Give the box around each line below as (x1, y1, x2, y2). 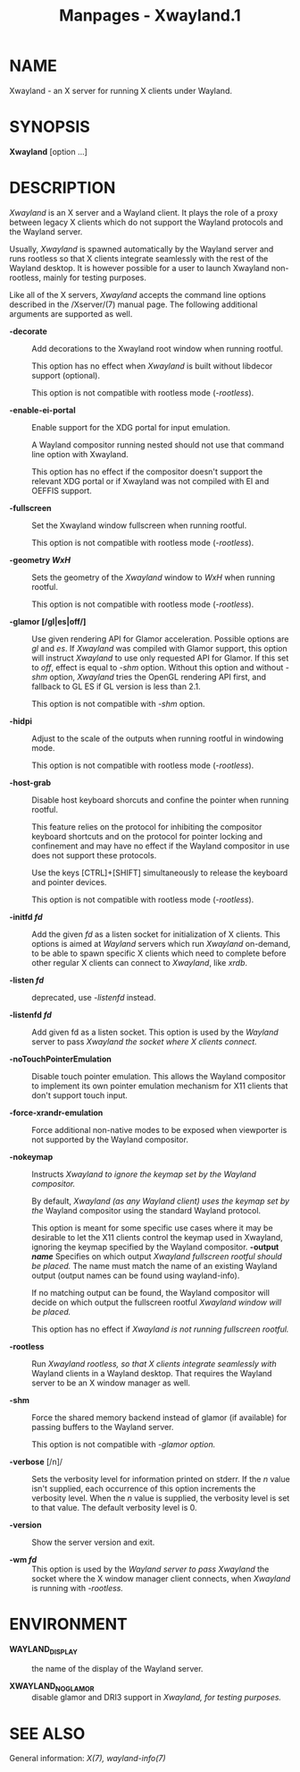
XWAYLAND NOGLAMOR (9, 1680, 95, 1693)
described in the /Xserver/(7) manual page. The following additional (9, 299, 258, 310)
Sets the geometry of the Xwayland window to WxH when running (31, 572, 275, 583)
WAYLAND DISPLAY (9, 1643, 79, 1657)
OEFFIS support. (31, 485, 92, 496)
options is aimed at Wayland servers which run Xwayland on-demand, (31, 938, 291, 949)
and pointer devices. (31, 876, 107, 887)
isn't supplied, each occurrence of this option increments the (31, 1483, 256, 1494)
